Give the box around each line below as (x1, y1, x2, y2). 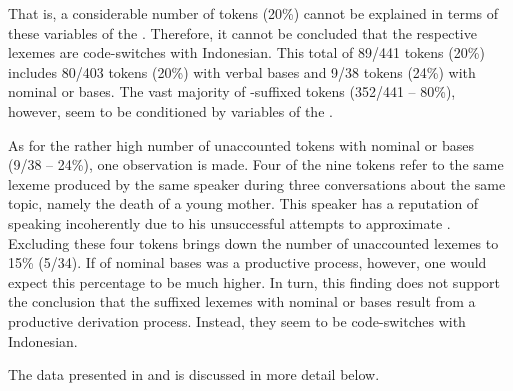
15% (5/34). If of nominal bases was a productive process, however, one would (8, 252, 487, 273)
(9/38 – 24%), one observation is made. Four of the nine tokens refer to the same (8, 154, 504, 175)
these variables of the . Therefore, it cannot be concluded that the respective (8, 22, 477, 43)
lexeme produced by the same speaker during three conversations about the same (8, 173, 506, 194)
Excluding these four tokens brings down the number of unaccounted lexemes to (8, 232, 499, 253)
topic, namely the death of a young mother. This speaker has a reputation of (8, 193, 479, 214)
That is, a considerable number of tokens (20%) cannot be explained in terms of (8, 3, 499, 23)
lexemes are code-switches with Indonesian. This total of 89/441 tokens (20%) (8, 42, 485, 63)
